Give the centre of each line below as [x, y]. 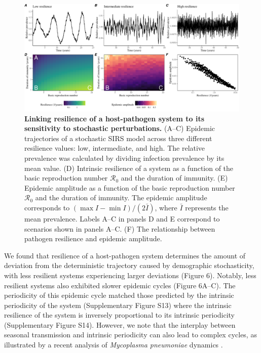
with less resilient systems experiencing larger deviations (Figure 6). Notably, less [130, 275]
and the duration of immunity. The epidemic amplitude [121, 197]
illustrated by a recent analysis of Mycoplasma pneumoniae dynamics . [114, 345]
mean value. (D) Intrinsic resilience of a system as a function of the [129, 168]
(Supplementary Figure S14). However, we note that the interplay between [120, 324]
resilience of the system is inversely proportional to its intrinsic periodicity [119, 315]
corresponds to [47, 207]
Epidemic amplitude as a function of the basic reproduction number [130, 187]
